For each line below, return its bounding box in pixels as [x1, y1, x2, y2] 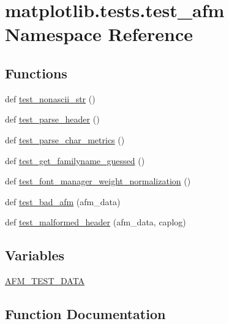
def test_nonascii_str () [5, 92, 96, 105]
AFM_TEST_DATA [5, 274, 85, 287]
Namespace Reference [5, 21, 193, 47]
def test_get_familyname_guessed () [5, 154, 145, 167]
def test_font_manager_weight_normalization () [5, 175, 191, 187]
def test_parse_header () [5, 113, 100, 126]
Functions [5, 63, 67, 82]
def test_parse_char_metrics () [5, 133, 125, 146]
